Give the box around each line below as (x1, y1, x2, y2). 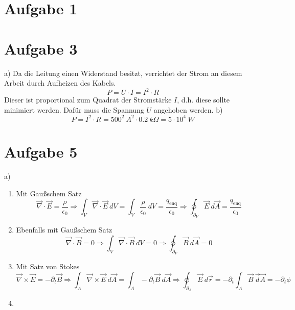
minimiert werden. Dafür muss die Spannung (4, 104, 144, 115)
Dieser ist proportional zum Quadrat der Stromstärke (4, 94, 172, 105)
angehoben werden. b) (153, 104, 223, 115)
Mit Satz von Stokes (16, 261, 80, 272)
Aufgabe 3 (4, 38, 78, 59)
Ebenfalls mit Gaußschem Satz (16, 224, 112, 235)
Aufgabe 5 (4, 141, 78, 162)
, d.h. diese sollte (177, 94, 230, 105)
